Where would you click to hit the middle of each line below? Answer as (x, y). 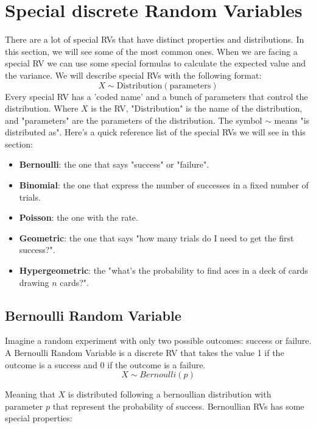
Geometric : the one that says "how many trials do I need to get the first (156, 237)
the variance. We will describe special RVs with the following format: (133, 75)
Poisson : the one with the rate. (79, 217)
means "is (292, 120)
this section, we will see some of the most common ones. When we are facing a (151, 51)
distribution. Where (42, 108)
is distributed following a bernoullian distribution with (170, 394)
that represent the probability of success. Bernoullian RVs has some (178, 406)
